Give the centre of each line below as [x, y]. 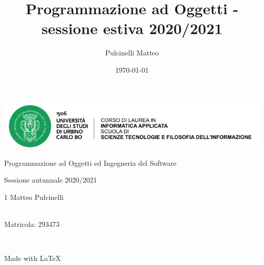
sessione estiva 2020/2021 [132, 28]
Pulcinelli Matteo [132, 53]
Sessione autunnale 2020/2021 [51, 180]
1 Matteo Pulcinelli [34, 197]
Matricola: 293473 [32, 224]
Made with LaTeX [32, 258]
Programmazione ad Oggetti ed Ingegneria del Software [90, 163]
